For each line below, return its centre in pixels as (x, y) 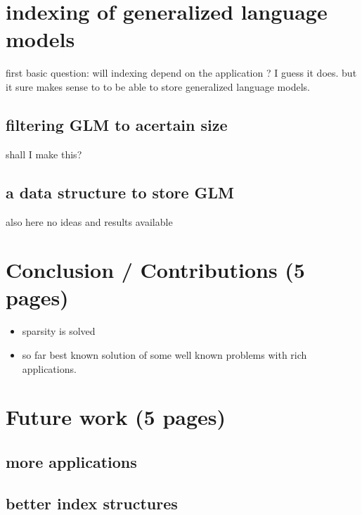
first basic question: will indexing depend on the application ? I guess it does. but (181, 73)
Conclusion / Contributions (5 (155, 270)
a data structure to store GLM (120, 192)
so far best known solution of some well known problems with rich (164, 355)
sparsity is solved (59, 331)
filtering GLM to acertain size (117, 124)
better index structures (92, 503)
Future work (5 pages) (116, 417)
